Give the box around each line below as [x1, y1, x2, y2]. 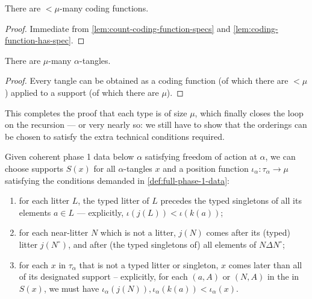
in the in [267, 270, 299, 283]
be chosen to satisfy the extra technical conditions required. [5, 130, 225, 142]
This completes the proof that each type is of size [5, 106, 187, 119]
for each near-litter [19, 226, 89, 239]
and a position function [163, 162, 249, 174]
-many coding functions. [59, 2, 149, 14]
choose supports [5, 162, 64, 174]
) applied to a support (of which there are [5, 86, 159, 98]
